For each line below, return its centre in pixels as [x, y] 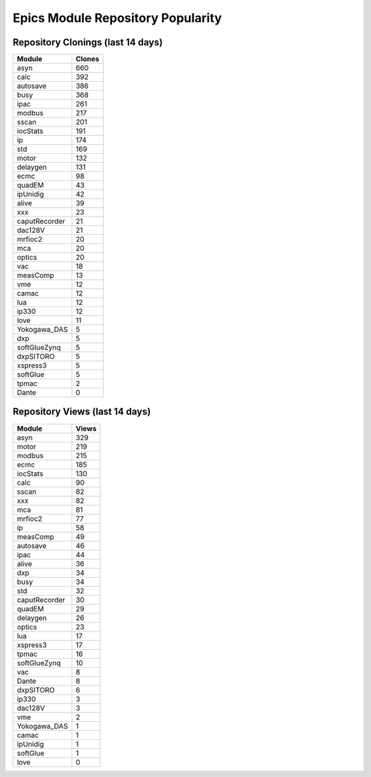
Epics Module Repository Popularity [117, 18]
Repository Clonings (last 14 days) [88, 42]
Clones [88, 59]
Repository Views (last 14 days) [82, 412]
